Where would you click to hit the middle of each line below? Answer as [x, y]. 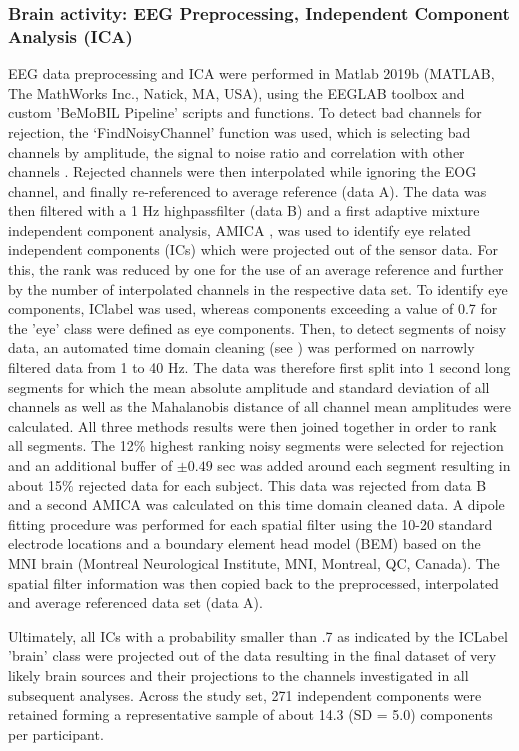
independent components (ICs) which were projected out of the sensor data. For [253, 249]
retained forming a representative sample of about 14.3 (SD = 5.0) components [250, 714]
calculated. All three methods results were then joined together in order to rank [252, 425]
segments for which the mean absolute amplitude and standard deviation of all [249, 386]
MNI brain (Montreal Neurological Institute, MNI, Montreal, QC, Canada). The [254, 562]
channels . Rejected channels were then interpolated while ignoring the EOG [242, 171]
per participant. [56, 733]
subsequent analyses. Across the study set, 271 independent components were [245, 694]
